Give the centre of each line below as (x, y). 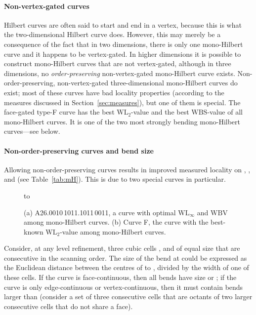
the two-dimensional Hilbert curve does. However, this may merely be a (112, 34)
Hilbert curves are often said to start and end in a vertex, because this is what (123, 24)
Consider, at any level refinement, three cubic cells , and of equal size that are (122, 248)
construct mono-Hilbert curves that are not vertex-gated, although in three (118, 63)
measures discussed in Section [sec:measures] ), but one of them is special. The (122, 102)
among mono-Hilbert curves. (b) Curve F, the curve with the (116, 222)
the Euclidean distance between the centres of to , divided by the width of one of (127, 267)
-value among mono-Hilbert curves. (113, 231)
